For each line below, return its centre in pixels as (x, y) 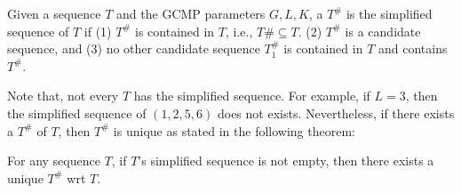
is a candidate (383, 31)
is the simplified (389, 13)
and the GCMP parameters (191, 13)
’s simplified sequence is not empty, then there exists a (286, 161)
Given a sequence (54, 13)
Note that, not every (63, 96)
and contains (413, 48)
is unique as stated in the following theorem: (234, 130)
